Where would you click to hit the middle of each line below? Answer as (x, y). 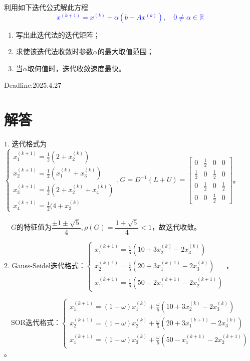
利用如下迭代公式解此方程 (46, 7)
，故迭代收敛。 (177, 227)
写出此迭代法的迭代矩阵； (58, 34)
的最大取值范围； (126, 51)
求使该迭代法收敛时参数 (54, 51)
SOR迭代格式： (36, 322)
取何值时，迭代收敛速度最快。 (76, 68)
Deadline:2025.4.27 (33, 85)
